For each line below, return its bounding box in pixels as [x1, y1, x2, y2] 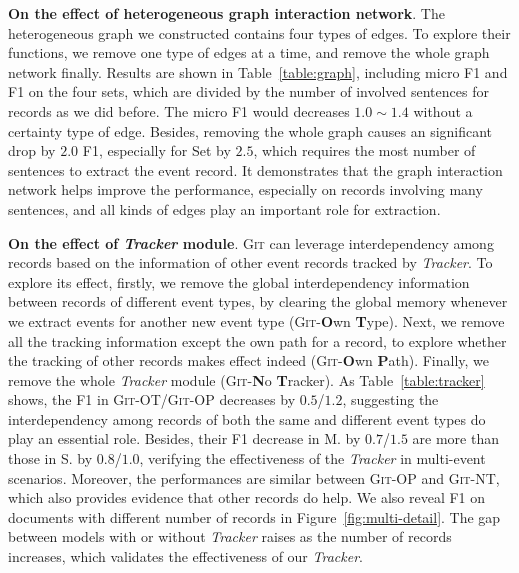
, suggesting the [342, 389, 439, 410]
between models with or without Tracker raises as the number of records [8, 526, 452, 547]
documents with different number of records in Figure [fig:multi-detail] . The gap [8, 506, 501, 527]
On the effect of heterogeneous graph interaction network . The [8, 3, 445, 23]
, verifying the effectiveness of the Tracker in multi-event [139, 448, 486, 469]
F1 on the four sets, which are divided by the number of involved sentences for [8, 81, 489, 102]
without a [413, 100, 473, 121]
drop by [8, 140, 56, 161]
